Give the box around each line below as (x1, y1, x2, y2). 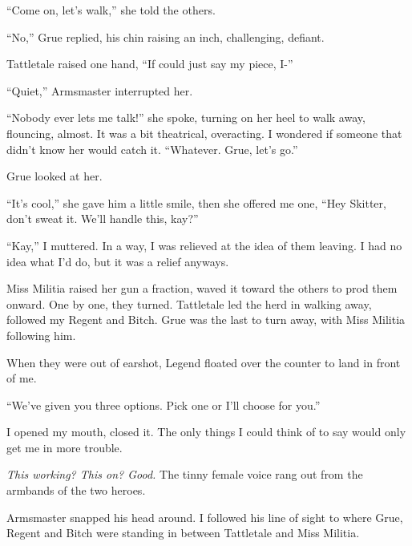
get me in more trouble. (6, 439, 123, 455)
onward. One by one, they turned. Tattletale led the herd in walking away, (6, 295, 372, 312)
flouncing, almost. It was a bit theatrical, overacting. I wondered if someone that (6, 124, 402, 141)
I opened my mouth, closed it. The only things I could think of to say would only (6, 423, 406, 440)
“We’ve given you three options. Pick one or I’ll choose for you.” (6, 396, 321, 413)
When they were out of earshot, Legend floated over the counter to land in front (6, 354, 401, 370)
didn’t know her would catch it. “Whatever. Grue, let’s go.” (6, 140, 298, 157)
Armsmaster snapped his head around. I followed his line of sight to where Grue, (6, 508, 403, 525)
